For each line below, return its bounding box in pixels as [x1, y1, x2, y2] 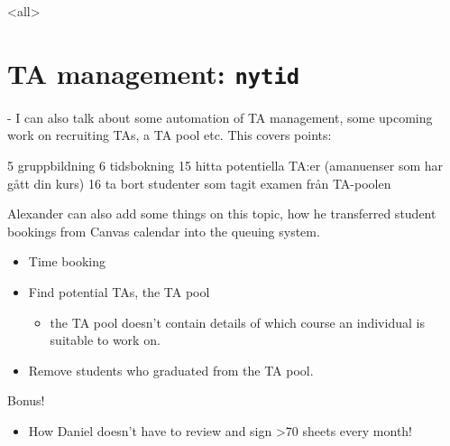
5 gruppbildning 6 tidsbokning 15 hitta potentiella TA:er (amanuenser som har [7, 156, 444, 175]
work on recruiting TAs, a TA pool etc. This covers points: [7, 125, 332, 144]
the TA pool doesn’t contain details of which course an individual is [50, 312, 425, 331]
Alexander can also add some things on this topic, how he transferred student [7, 204, 436, 223]
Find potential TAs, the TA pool [28, 283, 210, 301]
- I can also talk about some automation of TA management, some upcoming [7, 107, 433, 126]
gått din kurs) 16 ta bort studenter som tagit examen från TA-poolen [7, 173, 391, 192]
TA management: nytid [7, 54, 300, 91]
